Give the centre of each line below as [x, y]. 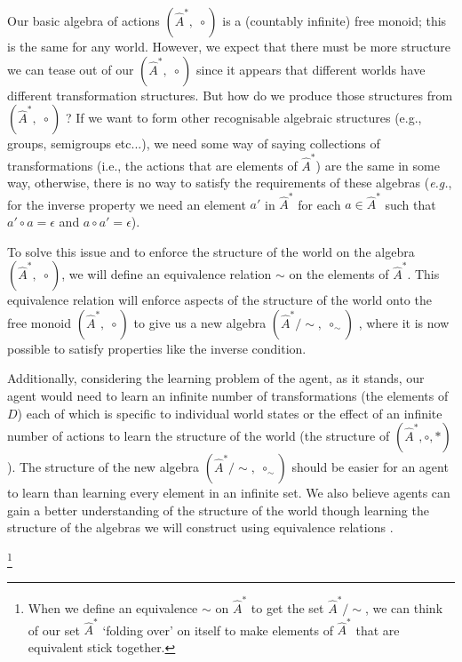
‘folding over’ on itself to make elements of [218, 630]
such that [410, 204]
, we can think [404, 607]
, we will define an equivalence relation [167, 274]
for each [319, 204]
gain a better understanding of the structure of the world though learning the [218, 510]
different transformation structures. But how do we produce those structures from [230, 95]
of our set [54, 630]
